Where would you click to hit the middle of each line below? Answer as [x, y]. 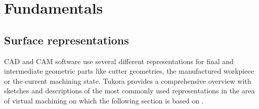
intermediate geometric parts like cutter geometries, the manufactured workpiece [129, 71]
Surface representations [67, 40]
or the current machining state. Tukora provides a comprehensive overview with [128, 80]
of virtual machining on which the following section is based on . [104, 100]
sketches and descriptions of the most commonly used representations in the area [129, 91]
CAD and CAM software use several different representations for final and [119, 61]
